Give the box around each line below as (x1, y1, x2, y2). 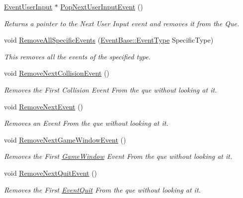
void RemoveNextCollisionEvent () (4, 68, 110, 78)
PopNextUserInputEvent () (60, 1, 143, 11)
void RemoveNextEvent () (4, 101, 83, 111)
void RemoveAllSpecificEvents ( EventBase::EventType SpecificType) (4, 35, 214, 45)
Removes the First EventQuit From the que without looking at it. (4, 184, 201, 195)
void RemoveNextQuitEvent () (4, 167, 97, 178)
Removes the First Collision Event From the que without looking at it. (4, 84, 217, 95)
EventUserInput (4, 1, 53, 11)
